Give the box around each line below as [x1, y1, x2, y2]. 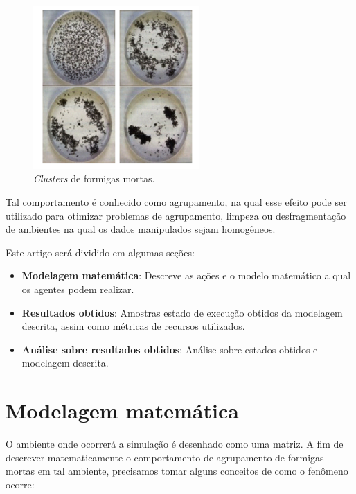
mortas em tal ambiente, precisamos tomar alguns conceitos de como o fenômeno [6, 464, 348, 478]
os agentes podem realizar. [21, 281, 134, 296]
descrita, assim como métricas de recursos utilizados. [21, 319, 245, 333]
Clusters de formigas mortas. [33, 171, 155, 186]
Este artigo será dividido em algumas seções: [6, 245, 195, 259]
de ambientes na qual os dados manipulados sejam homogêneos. [6, 222, 276, 236]
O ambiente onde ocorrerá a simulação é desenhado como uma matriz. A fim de [6, 436, 344, 451]
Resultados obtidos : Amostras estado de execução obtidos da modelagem [21, 305, 343, 319]
